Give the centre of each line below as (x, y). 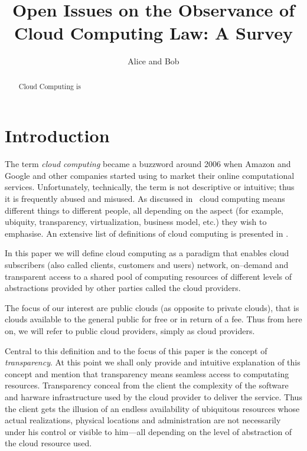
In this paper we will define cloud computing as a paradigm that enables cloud (147, 253)
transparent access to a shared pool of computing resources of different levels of (148, 276)
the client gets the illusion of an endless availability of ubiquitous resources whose (152, 408)
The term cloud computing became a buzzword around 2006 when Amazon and (148, 164)
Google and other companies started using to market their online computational (150, 175)
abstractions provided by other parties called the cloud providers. (123, 288)
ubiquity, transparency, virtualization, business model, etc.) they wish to (136, 222)
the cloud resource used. (48, 443)
